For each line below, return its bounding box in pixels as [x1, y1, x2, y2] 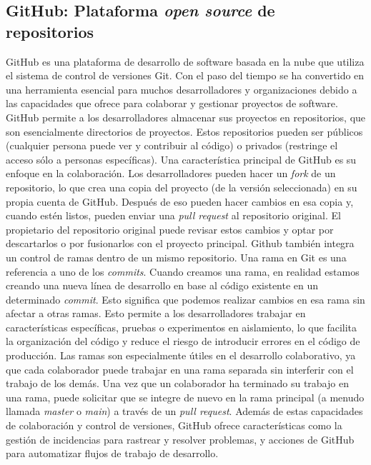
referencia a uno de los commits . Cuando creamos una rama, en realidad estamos [6, 264, 360, 279]
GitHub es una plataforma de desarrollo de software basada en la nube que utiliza [6, 54, 365, 69]
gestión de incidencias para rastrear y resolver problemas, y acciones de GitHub [6, 431, 355, 446]
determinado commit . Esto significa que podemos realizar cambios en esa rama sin [6, 291, 365, 306]
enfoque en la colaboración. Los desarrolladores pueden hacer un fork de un [6, 166, 336, 181]
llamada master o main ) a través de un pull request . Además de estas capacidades [6, 404, 363, 419]
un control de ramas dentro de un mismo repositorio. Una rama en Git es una [6, 249, 347, 264]
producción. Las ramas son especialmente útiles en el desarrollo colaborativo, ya [6, 348, 356, 363]
